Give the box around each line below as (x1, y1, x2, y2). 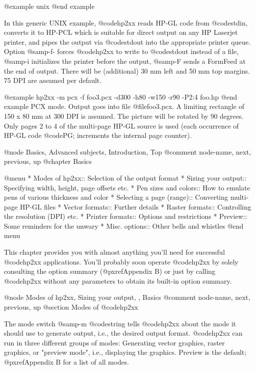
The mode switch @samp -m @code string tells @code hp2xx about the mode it (4, 318, 236, 328)
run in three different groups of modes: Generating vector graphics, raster (4, 337, 225, 347)
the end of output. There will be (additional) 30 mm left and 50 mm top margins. (4, 65, 250, 76)
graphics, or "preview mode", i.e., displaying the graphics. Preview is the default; (4, 347, 247, 357)
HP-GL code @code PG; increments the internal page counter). (4, 130, 192, 140)
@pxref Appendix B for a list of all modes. (4, 357, 129, 367)
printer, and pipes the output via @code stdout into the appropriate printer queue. (4, 36, 251, 47)
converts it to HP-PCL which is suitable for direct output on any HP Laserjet (4, 27, 238, 37)
